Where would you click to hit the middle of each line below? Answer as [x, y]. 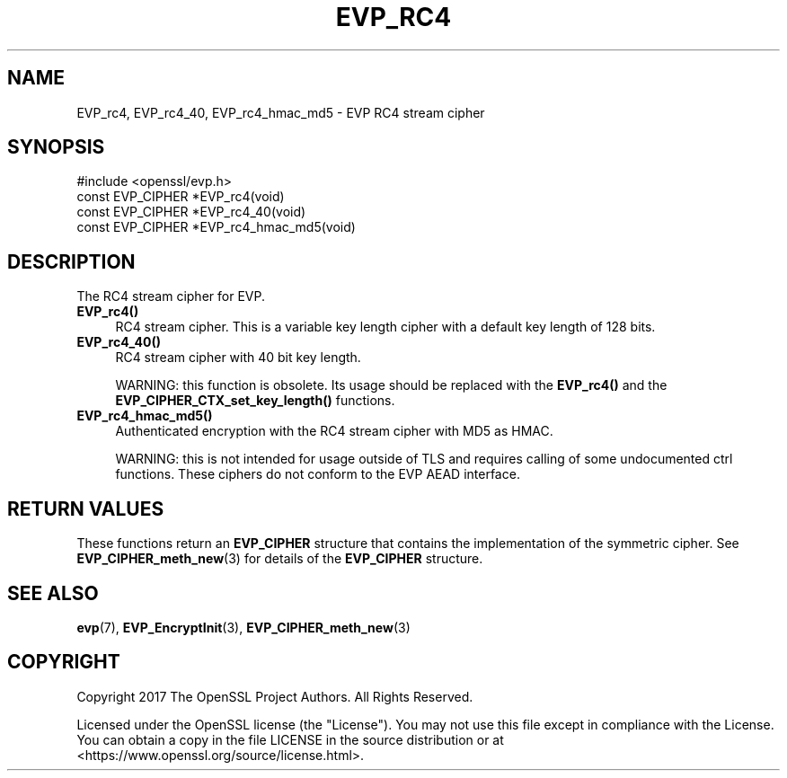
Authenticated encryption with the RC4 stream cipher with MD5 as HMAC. [334, 431]
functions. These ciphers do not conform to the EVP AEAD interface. [318, 474]
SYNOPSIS [56, 147]
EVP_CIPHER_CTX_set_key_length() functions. [255, 401]
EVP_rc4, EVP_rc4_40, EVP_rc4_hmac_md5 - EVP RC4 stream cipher [281, 112]
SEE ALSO [53, 593]
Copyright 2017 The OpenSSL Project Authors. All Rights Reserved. [275, 696]
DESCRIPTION [71, 261]
